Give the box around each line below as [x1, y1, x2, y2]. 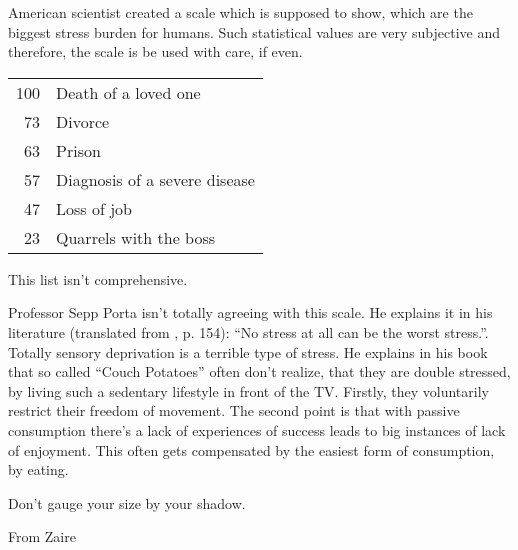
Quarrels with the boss [56, 225, 216, 249]
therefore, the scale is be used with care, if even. [8, 41, 303, 62]
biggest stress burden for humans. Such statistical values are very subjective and [8, 21, 501, 42]
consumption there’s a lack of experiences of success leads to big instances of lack [8, 419, 506, 440]
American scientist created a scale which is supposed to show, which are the [8, 2, 473, 22]
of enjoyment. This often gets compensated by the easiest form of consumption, [8, 439, 495, 460]
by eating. [8, 459, 69, 480]
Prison [56, 138, 101, 162]
